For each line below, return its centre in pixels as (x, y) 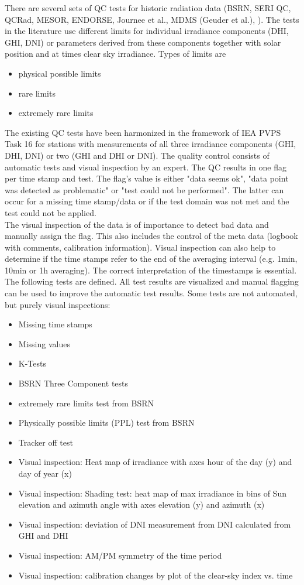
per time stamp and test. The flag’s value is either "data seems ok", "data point (147, 178)
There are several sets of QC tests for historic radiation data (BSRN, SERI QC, (148, 8)
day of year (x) (45, 473)
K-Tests (32, 363)
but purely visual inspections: (58, 304)
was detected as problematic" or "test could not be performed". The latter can (144, 189)
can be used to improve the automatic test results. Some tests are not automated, (151, 293)
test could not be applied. (51, 212)
